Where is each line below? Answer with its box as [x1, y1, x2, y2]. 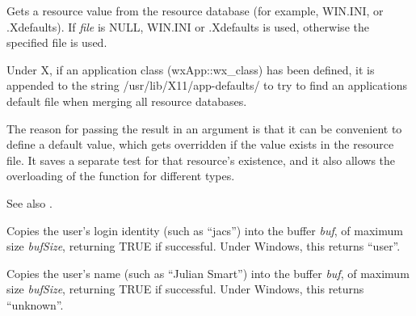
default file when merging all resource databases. [6, 92, 247, 109]
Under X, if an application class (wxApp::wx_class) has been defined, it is [6, 61, 375, 78]
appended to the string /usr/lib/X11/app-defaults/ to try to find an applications [6, 77, 407, 94]
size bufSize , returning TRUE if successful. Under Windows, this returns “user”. [6, 238, 401, 255]
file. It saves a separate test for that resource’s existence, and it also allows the [6, 151, 396, 168]
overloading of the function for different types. [6, 167, 235, 184]
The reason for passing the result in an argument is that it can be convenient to [6, 120, 402, 137]
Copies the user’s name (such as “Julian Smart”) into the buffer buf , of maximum [6, 264, 410, 281]
